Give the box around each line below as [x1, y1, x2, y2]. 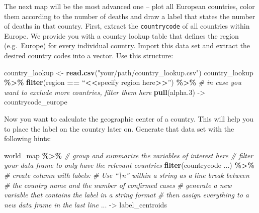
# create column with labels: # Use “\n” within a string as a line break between [4, 169, 249, 180]
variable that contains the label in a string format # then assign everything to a [4, 189, 249, 200]
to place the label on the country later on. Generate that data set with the [4, 123, 234, 134]
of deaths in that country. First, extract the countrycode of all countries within [4, 21, 250, 31]
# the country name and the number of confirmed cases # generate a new [4, 179, 232, 190]
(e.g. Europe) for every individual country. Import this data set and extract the [4, 40, 250, 51]
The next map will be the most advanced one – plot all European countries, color [4, 1, 255, 11]
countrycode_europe [4, 96, 67, 107]
